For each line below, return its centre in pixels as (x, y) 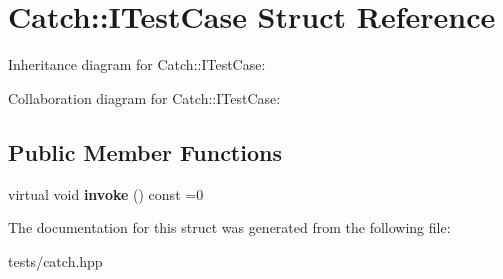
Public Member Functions (145, 151)
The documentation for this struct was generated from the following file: (229, 227)
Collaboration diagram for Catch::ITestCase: (144, 97)
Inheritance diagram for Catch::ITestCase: (137, 64)
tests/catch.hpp (55, 260)
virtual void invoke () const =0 (106, 193)
